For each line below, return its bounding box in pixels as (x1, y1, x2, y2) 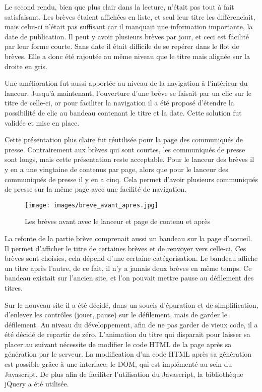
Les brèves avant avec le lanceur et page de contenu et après (25, 216, 211, 227)
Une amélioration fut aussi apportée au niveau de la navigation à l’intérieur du (5, 78, 248, 88)
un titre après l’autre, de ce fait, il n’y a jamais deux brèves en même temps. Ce (5, 262, 252, 273)
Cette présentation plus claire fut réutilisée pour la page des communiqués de (5, 134, 243, 145)
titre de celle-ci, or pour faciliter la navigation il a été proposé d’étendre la (5, 97, 234, 108)
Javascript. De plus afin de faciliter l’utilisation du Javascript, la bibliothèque (5, 368, 243, 379)
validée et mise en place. (5, 117, 80, 128)
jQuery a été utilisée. (5, 378, 69, 389)
